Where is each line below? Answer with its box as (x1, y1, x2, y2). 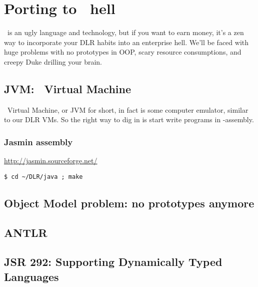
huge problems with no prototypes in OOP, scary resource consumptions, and (4, 47, 241, 57)
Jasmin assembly (4, 135, 73, 148)
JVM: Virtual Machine (4, 81, 131, 96)
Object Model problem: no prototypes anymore (4, 195, 254, 210)
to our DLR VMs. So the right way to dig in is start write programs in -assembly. (4, 114, 254, 125)
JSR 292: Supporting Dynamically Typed (4, 254, 222, 269)
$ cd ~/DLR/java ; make (4, 173, 83, 180)
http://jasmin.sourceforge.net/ (4, 155, 97, 166)
